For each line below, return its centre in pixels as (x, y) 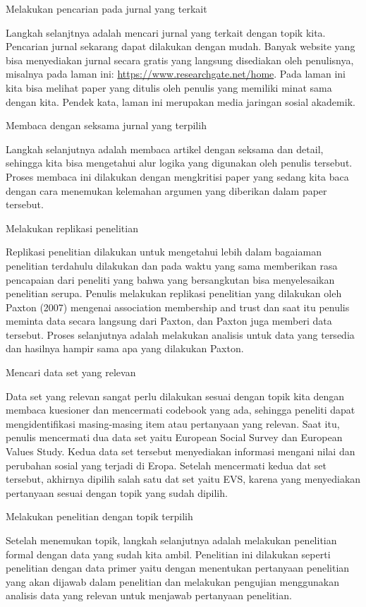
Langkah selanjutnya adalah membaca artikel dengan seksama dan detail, (165, 149)
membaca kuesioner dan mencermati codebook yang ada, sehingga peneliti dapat (181, 410)
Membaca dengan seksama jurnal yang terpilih (106, 125)
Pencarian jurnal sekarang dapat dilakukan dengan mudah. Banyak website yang (181, 46)
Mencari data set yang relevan (71, 372)
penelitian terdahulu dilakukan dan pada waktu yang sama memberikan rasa (172, 265)
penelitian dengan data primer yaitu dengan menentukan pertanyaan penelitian (178, 568)
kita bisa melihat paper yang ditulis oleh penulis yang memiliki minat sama (169, 87)
